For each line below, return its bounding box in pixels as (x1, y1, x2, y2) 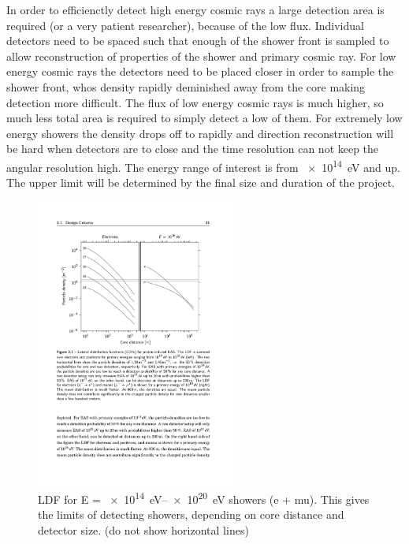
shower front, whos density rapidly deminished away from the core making (6, 78, 366, 95)
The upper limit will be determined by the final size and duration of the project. (6, 174, 395, 191)
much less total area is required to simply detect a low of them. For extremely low (6, 110, 403, 126)
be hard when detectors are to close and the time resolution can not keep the (6, 140, 379, 157)
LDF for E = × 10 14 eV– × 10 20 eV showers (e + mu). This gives (38, 488, 370, 507)
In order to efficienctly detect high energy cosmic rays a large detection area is (6, 2, 385, 17)
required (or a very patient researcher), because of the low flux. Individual (6, 17, 364, 33)
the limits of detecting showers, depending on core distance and (38, 505, 344, 522)
